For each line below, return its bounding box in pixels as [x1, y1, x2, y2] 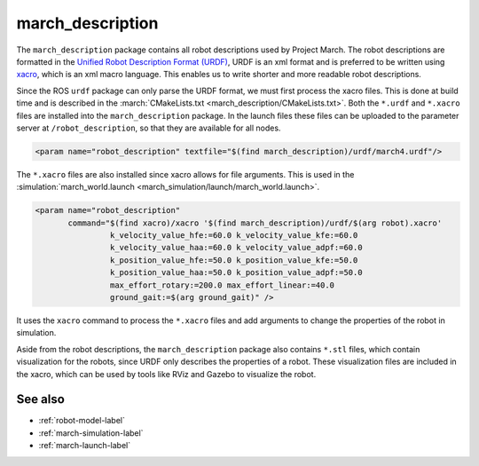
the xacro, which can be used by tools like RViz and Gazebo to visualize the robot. [16, 368, 317, 379]
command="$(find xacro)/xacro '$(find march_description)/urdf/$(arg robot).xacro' [67, 217, 443, 228]
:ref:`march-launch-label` [38, 440, 131, 451]
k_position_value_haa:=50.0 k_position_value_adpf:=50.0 [109, 267, 363, 278]
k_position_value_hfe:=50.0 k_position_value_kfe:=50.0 [109, 255, 358, 265]
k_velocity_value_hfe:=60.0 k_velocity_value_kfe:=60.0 [109, 231, 358, 241]
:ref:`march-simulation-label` [38, 427, 144, 438]
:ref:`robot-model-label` [38, 415, 126, 426]
